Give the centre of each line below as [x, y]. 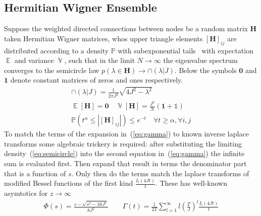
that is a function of [35, 173]
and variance [34, 60]
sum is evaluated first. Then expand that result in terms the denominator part [125, 163]
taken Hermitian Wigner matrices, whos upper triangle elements [103, 38]
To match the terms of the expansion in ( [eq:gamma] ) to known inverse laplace [126, 134]
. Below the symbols [205, 70]
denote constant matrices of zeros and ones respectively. [97, 80]
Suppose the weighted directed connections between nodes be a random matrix [126, 28]
